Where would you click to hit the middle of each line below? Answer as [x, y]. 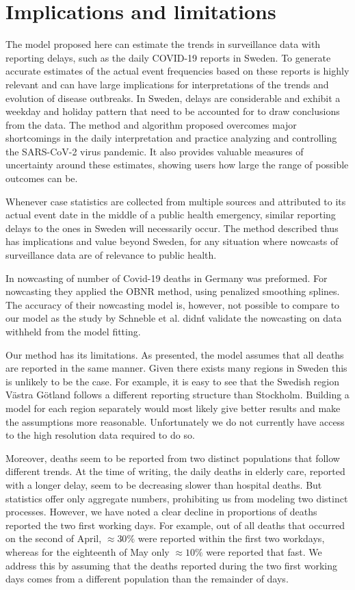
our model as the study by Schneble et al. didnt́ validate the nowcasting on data [174, 318]
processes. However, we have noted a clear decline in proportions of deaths [161, 512]
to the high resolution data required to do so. [100, 435]
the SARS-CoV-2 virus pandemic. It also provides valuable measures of [155, 151]
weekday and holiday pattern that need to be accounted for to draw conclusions [173, 111]
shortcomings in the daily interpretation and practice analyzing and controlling [171, 138]
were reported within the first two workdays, [231, 538]
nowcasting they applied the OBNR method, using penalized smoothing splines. [173, 291]
